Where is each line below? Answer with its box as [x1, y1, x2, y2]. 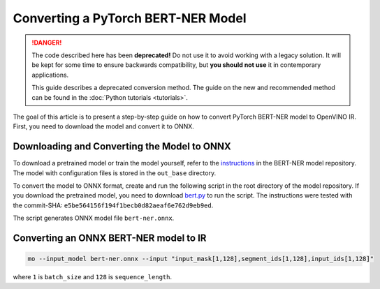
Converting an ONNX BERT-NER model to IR [13, 232, 207, 244]
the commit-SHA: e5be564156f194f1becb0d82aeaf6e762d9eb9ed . [13, 201, 214, 209]
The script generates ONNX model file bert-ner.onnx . [13, 214, 175, 223]
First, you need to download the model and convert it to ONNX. [13, 122, 195, 131]
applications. [31, 71, 69, 79]
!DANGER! [31, 38, 62, 47]
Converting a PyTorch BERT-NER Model [13, 10, 247, 26]
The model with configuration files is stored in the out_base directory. [13, 168, 217, 177]
